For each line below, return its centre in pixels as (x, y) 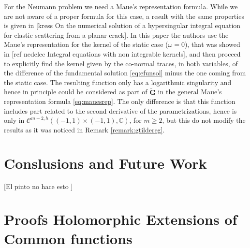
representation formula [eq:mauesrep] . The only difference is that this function (120, 101)
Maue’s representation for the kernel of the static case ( (86, 44)
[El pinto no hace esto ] (38, 186)
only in (14, 120)
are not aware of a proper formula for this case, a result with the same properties (124, 16)
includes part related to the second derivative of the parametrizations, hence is (120, 110)
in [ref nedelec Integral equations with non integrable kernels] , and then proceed (122, 53)
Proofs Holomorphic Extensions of (121, 219)
